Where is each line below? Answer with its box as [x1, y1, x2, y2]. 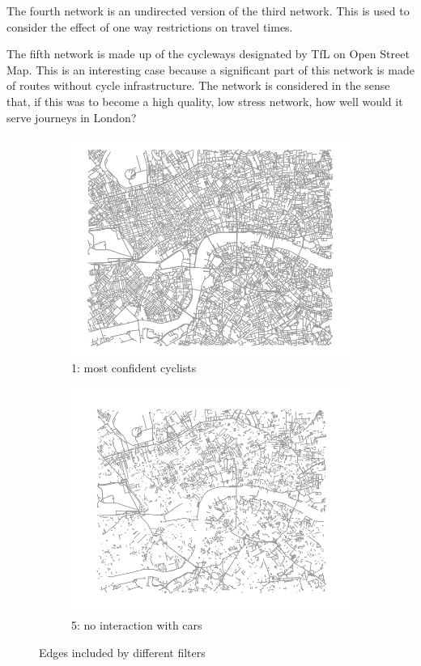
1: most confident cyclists [71, 358, 197, 375]
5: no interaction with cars [71, 617, 202, 634]
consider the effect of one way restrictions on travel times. [6, 18, 293, 35]
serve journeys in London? [6, 108, 137, 125]
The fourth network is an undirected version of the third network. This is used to [6, 2, 410, 19]
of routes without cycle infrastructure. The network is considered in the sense [6, 77, 390, 94]
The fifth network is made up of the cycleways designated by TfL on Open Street [6, 45, 410, 62]
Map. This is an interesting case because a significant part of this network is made [6, 61, 415, 78]
